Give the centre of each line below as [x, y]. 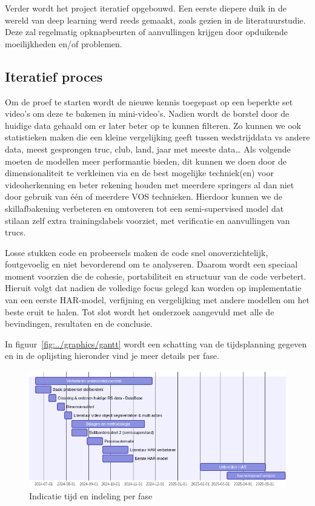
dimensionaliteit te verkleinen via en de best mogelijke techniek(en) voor [139, 173]
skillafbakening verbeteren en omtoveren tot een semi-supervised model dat [144, 208]
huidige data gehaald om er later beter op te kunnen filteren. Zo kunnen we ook [153, 125]
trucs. [15, 232]
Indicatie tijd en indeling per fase [91, 496]
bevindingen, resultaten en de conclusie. [79, 324]
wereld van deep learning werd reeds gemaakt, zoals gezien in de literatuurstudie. [155, 20]
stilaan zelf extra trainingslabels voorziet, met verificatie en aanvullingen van [148, 220]
